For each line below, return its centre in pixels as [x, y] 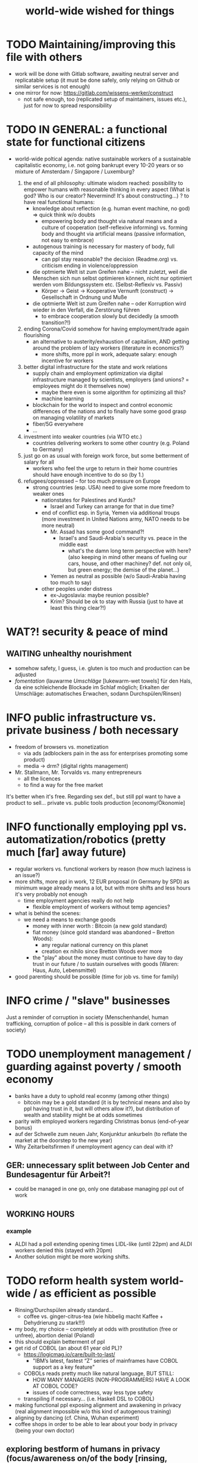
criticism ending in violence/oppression [89, 265]
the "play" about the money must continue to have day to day [108, 957]
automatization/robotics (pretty [86, 839]
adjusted [26, 674]
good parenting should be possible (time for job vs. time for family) [97, 976]
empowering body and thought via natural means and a [109, 221]
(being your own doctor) [45, 1431]
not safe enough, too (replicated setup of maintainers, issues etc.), [105, 99]
